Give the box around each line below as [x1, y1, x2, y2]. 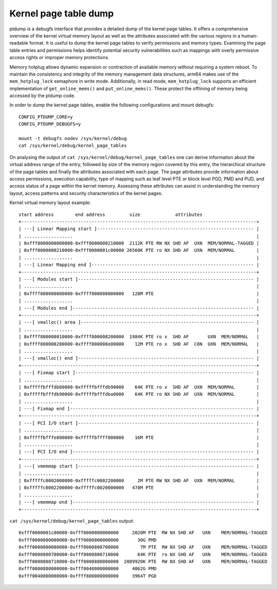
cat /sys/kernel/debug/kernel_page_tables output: [9, 518, 134, 524]
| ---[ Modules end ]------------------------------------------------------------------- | [18, 305, 260, 311]
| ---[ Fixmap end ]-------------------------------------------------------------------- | [18, 406, 260, 412]
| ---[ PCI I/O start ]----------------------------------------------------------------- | [18, 420, 260, 426]
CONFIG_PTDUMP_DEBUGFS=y [18, 121, 81, 127]
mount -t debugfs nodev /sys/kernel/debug [18, 136, 127, 141]
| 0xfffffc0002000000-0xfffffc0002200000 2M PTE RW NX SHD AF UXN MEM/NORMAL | [18, 477, 260, 483]
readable [9, 40, 28, 46]
